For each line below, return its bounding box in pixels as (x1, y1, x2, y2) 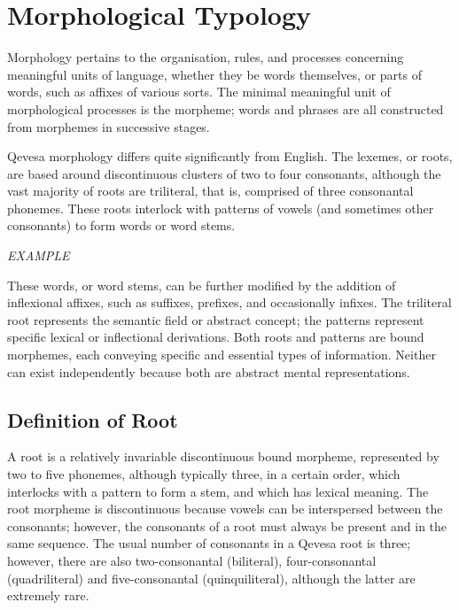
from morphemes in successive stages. (7, 117, 210, 135)
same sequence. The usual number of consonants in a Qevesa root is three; (7, 534, 411, 552)
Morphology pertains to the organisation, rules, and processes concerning (7, 48, 404, 66)
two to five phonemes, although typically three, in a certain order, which (7, 465, 401, 483)
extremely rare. (7, 586, 89, 605)
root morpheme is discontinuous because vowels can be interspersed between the (7, 499, 443, 518)
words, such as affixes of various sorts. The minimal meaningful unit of (7, 82, 391, 101)
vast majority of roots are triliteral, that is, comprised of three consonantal (7, 181, 414, 200)
